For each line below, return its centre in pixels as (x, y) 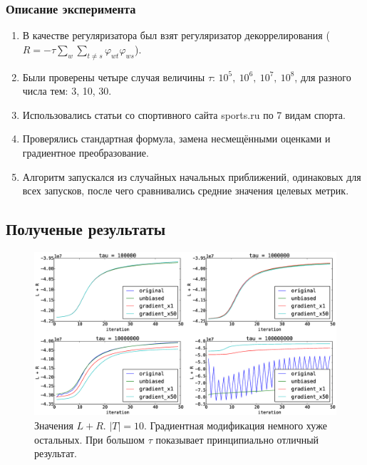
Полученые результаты (86, 229)
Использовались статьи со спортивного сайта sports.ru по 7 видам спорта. (184, 114)
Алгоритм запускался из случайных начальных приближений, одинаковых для (192, 176)
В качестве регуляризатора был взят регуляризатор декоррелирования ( (176, 35)
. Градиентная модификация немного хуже (236, 425)
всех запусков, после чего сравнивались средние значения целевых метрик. (186, 190)
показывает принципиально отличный (237, 439)
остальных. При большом (89, 439)
